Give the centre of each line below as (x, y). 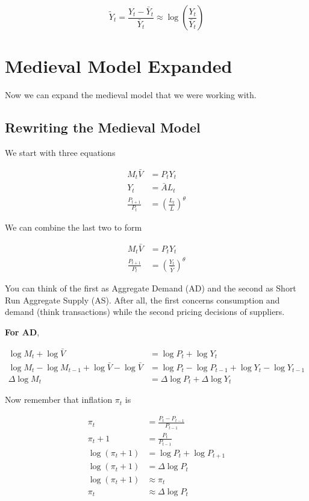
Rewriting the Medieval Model (103, 127)
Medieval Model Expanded (119, 66)
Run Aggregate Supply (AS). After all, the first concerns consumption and (142, 300)
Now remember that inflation (59, 400)
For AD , (22, 332)
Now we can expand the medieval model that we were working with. (131, 95)
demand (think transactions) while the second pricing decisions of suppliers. (145, 312)
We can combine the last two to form (73, 227)
